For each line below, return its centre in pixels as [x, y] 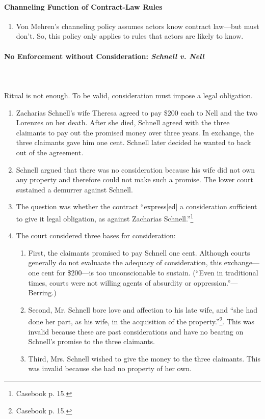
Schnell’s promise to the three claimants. [91, 341]
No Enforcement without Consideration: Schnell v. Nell [104, 56]
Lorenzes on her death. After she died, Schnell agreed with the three [123, 122]
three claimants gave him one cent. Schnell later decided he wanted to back [134, 142]
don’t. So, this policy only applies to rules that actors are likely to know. [130, 36]
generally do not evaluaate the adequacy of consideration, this [125, 262]
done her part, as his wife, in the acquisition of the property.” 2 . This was [141, 320]
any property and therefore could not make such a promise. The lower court [135, 179]
